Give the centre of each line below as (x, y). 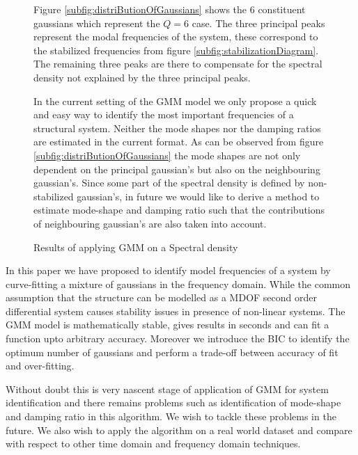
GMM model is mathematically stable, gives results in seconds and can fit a (168, 325)
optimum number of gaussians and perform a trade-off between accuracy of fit (172, 352)
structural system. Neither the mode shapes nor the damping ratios (177, 128)
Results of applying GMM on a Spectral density (136, 247)
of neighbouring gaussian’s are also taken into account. (150, 223)
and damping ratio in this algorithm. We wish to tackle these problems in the (171, 416)
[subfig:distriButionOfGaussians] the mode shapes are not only (167, 155)
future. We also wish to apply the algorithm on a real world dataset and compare (179, 430)
